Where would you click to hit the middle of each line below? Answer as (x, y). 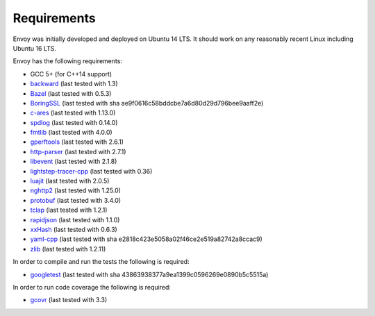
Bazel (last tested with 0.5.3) (71, 93)
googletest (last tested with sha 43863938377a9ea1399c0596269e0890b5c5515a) (149, 274)
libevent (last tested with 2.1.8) (74, 161)
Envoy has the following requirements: (68, 61)
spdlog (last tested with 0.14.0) (74, 122)
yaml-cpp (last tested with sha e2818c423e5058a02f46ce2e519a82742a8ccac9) (147, 239)
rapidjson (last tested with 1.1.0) (75, 219)
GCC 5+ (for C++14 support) (71, 74)
